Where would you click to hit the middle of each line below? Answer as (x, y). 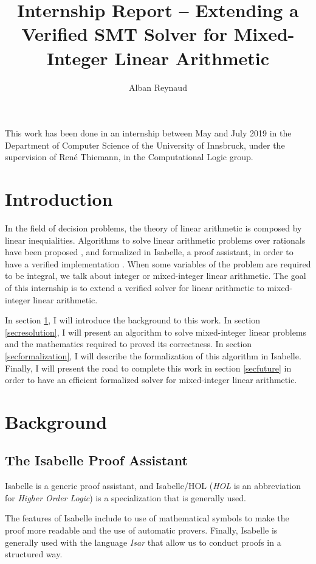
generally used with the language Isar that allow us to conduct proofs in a (143, 542)
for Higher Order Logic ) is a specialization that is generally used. (126, 497)
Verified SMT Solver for (124, 34)
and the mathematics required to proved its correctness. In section (129, 344)
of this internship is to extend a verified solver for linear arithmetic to (135, 287)
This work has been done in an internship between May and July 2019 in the (148, 133)
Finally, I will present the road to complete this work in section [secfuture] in (148, 368)
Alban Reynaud (158, 87)
